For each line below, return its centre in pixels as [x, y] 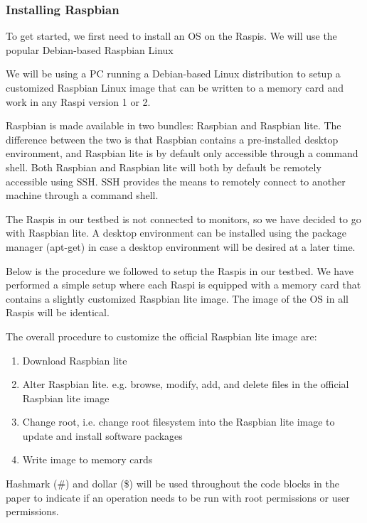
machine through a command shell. [82, 195]
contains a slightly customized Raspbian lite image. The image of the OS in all [177, 298]
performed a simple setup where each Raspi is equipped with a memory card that [183, 285]
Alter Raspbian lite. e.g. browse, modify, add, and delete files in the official [186, 384]
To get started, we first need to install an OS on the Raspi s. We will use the [171, 36]
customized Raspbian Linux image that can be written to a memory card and [175, 87]
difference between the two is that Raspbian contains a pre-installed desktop [172, 139]
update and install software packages [102, 435]
